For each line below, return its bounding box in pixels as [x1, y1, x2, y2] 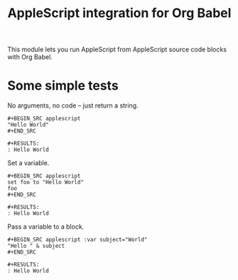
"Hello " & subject [7, 242, 65, 250]
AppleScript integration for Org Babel [7, 5, 232, 21]
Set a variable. [7, 159, 50, 167]
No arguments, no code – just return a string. [7, 101, 139, 110]
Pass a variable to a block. [7, 222, 85, 231]
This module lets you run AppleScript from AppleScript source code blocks [7, 45, 227, 54]
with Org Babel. [7, 53, 53, 61]
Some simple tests [7, 78, 119, 94]
